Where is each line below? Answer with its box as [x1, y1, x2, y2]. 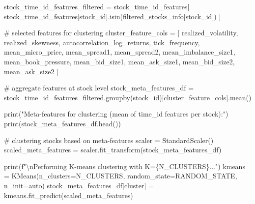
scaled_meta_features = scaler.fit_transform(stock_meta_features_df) [4, 145, 222, 155]
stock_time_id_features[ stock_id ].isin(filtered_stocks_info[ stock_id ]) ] [4, 11, 221, 21]
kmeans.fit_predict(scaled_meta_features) [4, 190, 133, 200]
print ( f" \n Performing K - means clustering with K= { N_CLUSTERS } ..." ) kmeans [4, 161, 245, 171]
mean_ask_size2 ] [4, 66, 58, 76]
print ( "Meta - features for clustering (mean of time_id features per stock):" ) [4, 109, 228, 119]
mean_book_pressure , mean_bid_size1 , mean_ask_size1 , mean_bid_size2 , [4, 56, 235, 66]
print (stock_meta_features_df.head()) [4, 118, 121, 128]
